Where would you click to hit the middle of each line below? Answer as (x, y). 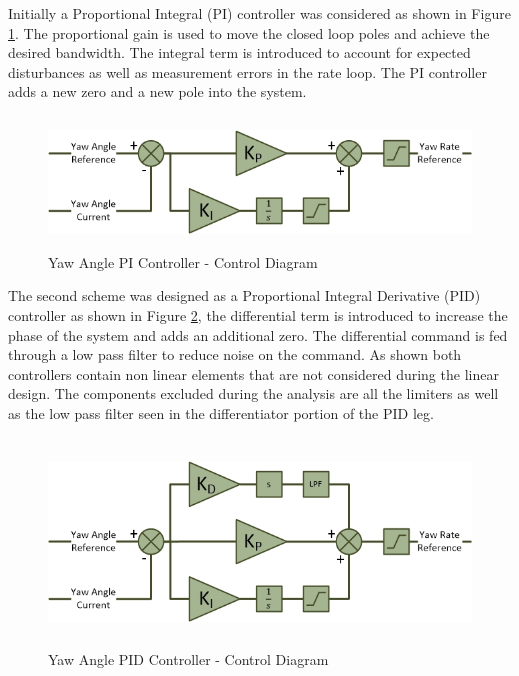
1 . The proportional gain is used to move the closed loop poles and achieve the (249, 32)
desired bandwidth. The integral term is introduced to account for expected (239, 52)
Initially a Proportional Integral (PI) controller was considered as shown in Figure (259, 13)
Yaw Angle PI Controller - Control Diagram (183, 261)
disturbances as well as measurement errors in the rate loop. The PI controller (247, 71)
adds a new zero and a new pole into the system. (157, 91)
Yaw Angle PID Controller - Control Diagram (188, 659)
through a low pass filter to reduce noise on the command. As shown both (235, 354)
